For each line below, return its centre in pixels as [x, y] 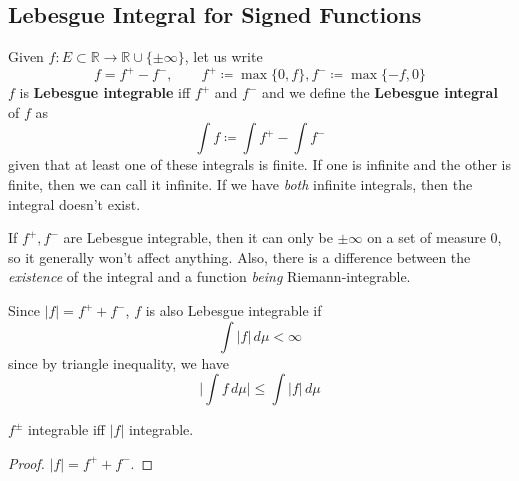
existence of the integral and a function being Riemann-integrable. [209, 276]
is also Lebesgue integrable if [233, 310]
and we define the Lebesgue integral [379, 92]
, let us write [223, 56]
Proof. [26, 462]
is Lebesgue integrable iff [105, 92]
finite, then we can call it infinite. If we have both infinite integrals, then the [240, 184]
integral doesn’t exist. [74, 203]
